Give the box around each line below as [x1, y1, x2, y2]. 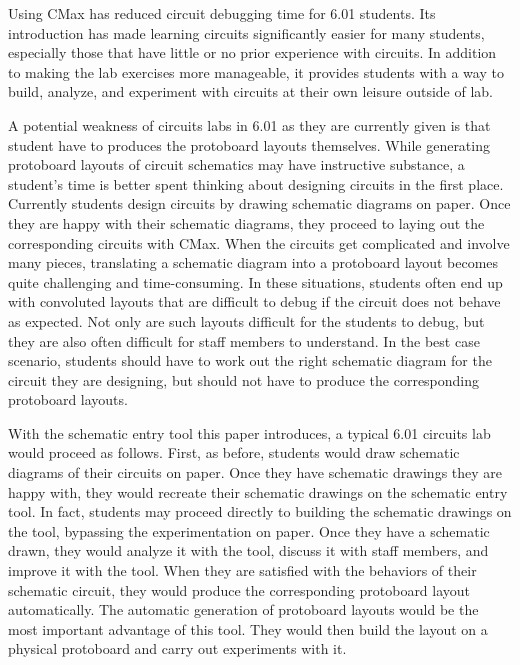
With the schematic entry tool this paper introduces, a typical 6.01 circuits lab [8, 422, 491, 443]
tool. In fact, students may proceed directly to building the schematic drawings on [8, 501, 512, 522]
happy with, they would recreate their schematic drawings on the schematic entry [8, 481, 508, 502]
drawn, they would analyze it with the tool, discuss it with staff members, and [8, 540, 489, 561]
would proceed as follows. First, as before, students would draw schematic [8, 442, 460, 463]
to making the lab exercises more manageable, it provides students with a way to [8, 61, 504, 82]
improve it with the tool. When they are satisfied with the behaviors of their [8, 560, 477, 581]
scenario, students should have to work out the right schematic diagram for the [8, 350, 492, 371]
